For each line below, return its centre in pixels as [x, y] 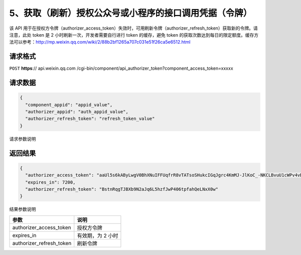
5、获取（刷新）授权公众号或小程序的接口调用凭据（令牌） [131, 13]
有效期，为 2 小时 [98, 235]
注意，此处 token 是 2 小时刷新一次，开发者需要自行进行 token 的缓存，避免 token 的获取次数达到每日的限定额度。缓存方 [134, 35]
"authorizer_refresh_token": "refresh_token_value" [90, 119]
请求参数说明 [23, 139]
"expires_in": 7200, [50, 182]
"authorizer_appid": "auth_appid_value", [77, 112]
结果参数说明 [23, 209]
